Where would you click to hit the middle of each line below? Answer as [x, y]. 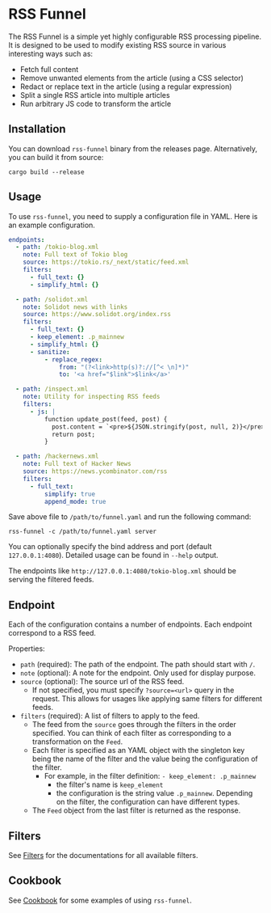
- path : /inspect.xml [52, 389]
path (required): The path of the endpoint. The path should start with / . [138, 665]
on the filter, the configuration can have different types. [148, 802]
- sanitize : [50, 352]
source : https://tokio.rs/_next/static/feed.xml [106, 262]
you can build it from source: [56, 157]
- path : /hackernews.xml [57, 456]
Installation [37, 129]
